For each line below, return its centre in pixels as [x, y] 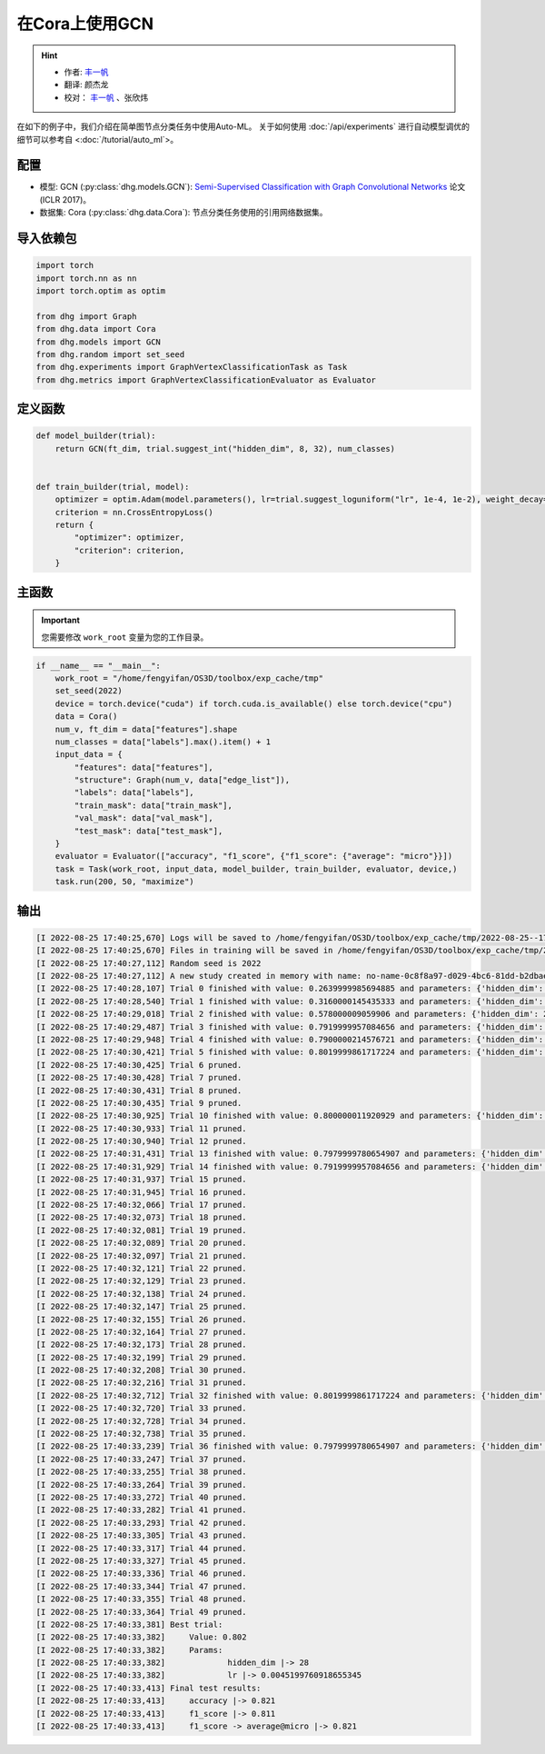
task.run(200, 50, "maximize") [124, 882]
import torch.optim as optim [101, 290]
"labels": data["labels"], [134, 792]
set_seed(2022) [89, 691]
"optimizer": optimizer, [129, 538]
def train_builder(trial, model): [113, 487]
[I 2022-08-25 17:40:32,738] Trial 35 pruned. [141, 1434]
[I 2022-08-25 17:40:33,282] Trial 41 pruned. [141, 1510]
